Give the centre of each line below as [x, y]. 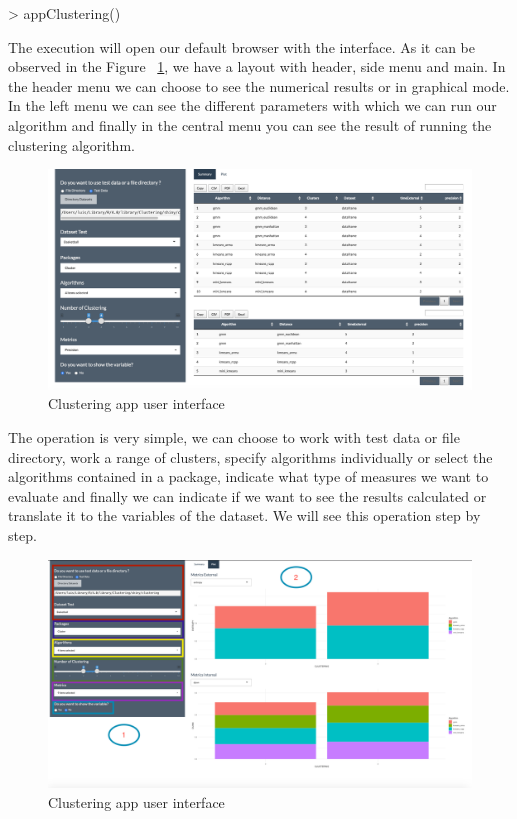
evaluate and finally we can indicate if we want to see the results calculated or [247, 495]
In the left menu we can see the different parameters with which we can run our [252, 105]
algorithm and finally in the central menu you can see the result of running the [250, 124]
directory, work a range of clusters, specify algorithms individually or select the [250, 456]
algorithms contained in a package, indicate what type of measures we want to [248, 476]
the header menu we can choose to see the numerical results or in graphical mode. [259, 85]
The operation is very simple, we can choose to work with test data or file [234, 437]
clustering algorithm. [71, 144]
